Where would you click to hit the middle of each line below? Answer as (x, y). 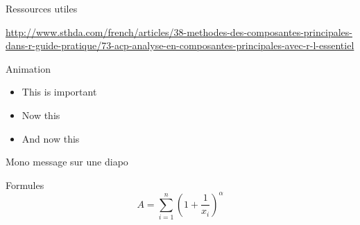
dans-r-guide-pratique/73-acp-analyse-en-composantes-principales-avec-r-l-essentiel (180, 45)
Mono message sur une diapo (67, 162)
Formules (25, 184)
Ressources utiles (42, 8)
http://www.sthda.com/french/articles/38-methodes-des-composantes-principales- (179, 31)
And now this (51, 138)
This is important (59, 92)
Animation (28, 68)
